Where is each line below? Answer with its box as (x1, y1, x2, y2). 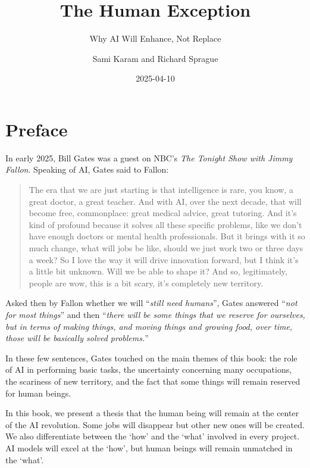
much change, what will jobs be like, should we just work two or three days (29, 242, 303, 254)
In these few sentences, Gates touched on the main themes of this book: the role (5, 351, 298, 364)
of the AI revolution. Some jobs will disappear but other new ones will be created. (5, 418, 305, 430)
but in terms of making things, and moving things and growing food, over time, (5, 320, 293, 332)
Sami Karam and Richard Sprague (92, 52, 218, 64)
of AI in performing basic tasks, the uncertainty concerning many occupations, (5, 363, 292, 376)
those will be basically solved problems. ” (5, 332, 149, 344)
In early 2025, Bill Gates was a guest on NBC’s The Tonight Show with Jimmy (5, 151, 293, 164)
